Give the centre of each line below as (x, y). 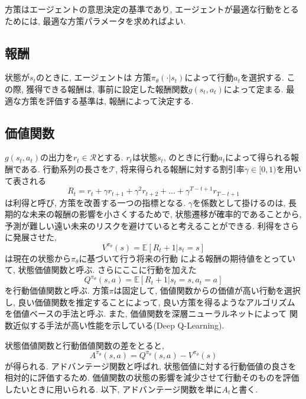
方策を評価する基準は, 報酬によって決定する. (107, 100)
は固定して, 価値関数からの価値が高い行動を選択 (207, 290)
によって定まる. (253, 89)
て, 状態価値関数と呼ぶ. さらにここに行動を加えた (101, 270)
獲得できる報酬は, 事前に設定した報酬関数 (107, 89)
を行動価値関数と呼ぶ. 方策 (57, 290)
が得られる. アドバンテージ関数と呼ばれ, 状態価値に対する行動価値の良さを (151, 366)
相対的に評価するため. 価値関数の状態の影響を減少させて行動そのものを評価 (152, 377)
